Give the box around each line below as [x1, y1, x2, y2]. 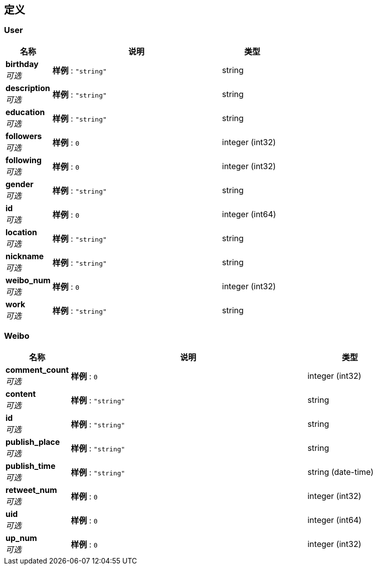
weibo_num [6, 275, 51, 285]
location [6, 227, 37, 237]
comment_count [6, 364, 69, 375]
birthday [6, 59, 39, 69]
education [6, 107, 45, 117]
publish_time [6, 460, 56, 471]
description [6, 83, 50, 93]
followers [6, 131, 42, 141]
